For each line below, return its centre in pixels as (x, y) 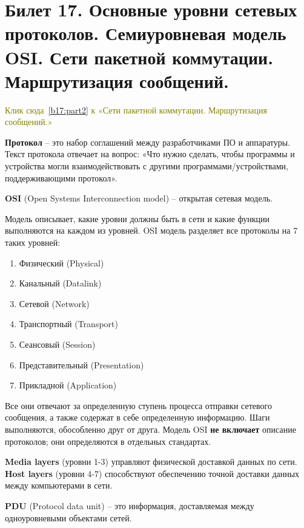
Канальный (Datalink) (60, 283)
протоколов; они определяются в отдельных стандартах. (108, 441)
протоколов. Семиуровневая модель (146, 33)
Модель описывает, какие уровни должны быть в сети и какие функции (137, 218)
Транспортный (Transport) (68, 324)
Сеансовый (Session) (57, 344)
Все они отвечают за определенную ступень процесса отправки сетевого (138, 405)
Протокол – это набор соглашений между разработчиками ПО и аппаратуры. (147, 142)
